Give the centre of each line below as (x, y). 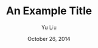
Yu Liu (49, 27)
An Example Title (49, 11)
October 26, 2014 (49, 39)
